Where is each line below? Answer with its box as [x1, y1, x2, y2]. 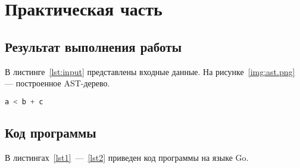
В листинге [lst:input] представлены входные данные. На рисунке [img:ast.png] [5, 65, 295, 77]
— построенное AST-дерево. [5, 77, 110, 89]
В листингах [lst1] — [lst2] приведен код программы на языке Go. [5, 151, 249, 163]
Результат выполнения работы [5, 37, 182, 55]
